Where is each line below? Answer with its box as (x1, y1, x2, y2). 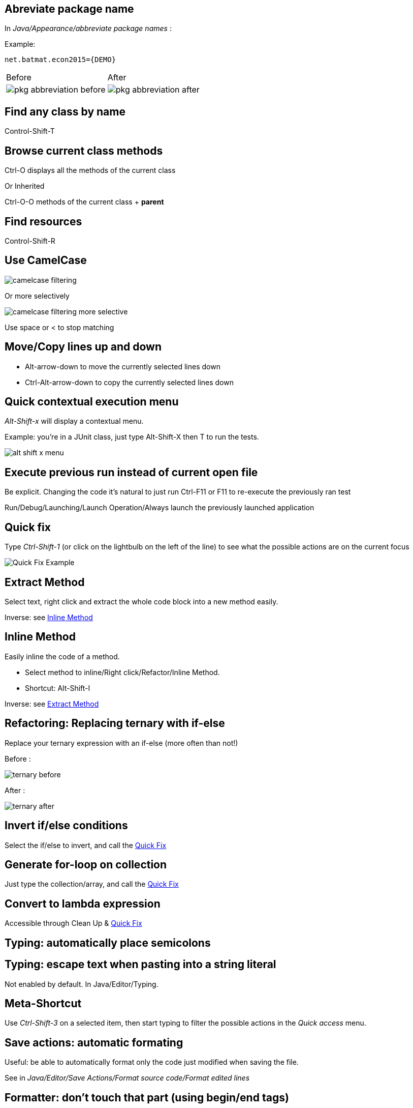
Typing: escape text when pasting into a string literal (5, 958, 276, 971)
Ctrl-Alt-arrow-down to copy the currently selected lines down (25, 377, 234, 387)
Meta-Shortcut (5, 997, 82, 1010)
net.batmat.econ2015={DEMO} (5, 55, 116, 64)
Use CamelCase (5, 254, 87, 267)
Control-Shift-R (5, 236, 55, 245)
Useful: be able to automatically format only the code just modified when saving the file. (5, 1058, 299, 1067)
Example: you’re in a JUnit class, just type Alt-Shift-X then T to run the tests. (5, 432, 259, 442)
